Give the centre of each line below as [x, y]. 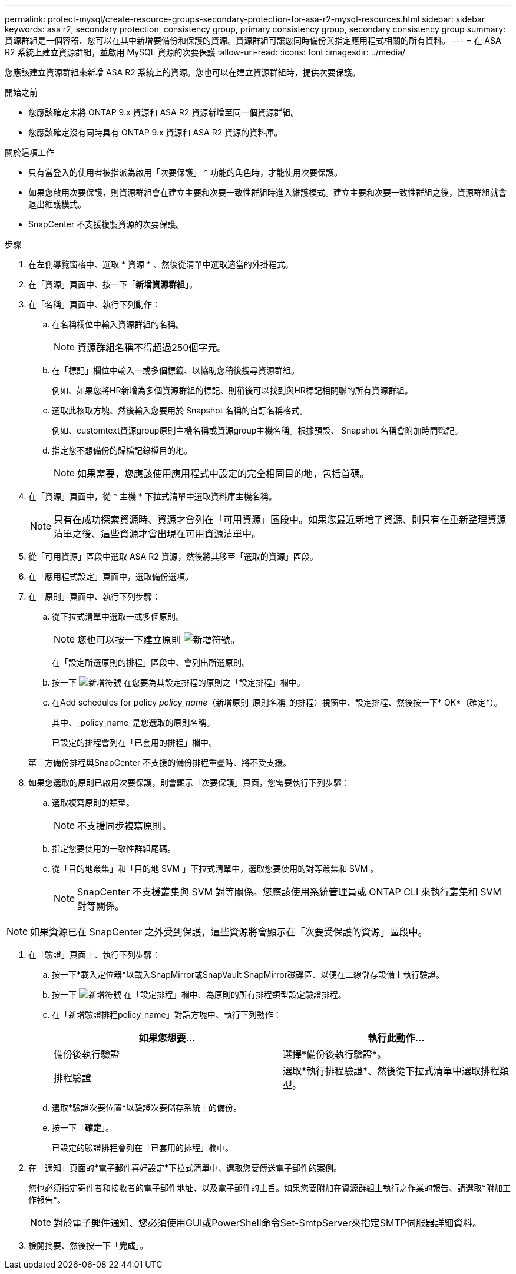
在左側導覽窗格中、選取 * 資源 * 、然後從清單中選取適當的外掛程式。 [161, 264]
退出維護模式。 [57, 204]
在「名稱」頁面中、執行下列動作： [94, 304]
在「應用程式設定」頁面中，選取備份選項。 [111, 576]
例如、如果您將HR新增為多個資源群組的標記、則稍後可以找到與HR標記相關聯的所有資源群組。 [232, 390]
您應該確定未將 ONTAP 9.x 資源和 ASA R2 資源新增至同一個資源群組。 [164, 112]
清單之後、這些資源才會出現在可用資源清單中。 [158, 534]
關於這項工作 [29, 152]
